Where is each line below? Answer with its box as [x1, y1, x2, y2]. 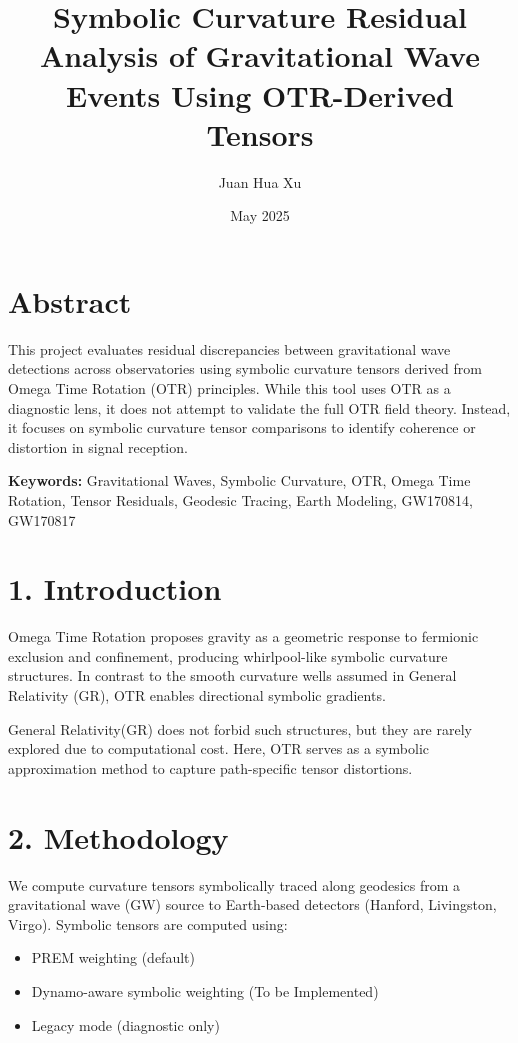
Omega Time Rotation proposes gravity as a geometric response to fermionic [8, 626, 479, 647]
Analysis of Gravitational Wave [40, 35, 480, 76]
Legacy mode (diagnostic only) [31, 1014, 220, 1035]
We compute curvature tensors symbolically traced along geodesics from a [8, 874, 461, 895]
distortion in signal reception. [8, 436, 188, 457]
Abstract [8, 280, 132, 321]
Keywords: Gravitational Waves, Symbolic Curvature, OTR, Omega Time [8, 470, 471, 491]
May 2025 [230, 205, 290, 226]
